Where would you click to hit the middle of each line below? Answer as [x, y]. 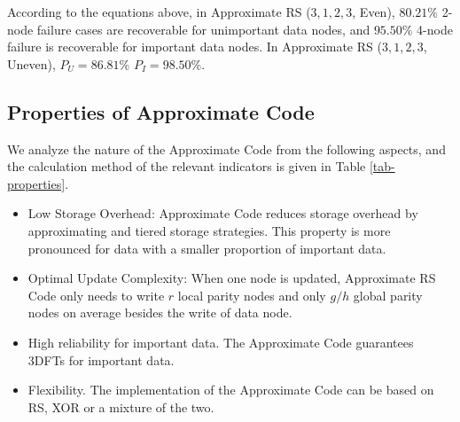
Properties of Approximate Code [161, 111]
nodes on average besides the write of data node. [160, 313]
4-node [435, 29]
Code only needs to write [96, 295]
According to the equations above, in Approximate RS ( [159, 12]
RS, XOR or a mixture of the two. [121, 406]
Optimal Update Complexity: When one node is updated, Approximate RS [232, 278]
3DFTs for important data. [101, 359]
